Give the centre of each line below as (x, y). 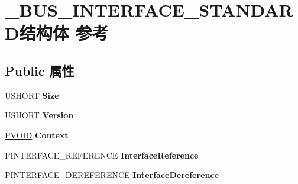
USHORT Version (39, 115)
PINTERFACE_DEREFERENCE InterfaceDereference (112, 175)
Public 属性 (40, 70)
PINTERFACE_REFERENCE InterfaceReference (102, 155)
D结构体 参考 (57, 33)
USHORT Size (32, 95)
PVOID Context (37, 135)
